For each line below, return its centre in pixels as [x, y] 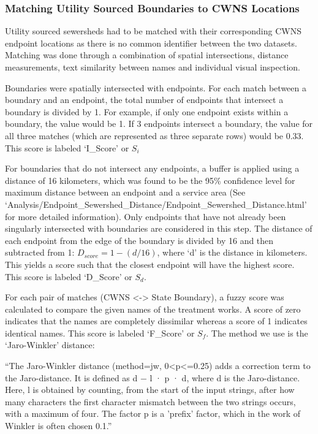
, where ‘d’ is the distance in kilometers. [232, 252]
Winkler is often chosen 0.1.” [59, 426]
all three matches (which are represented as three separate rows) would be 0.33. [154, 135]
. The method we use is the [257, 333]
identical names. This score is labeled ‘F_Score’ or [100, 333]
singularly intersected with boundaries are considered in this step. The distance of [159, 228]
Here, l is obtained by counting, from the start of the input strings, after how [150, 390]
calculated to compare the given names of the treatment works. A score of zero [153, 309]
